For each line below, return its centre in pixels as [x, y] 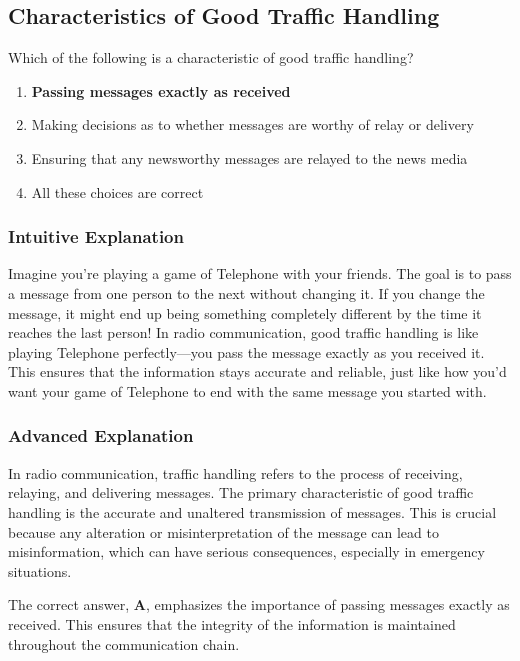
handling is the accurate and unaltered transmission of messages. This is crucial [252, 511]
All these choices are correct [117, 191]
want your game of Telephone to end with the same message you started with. [247, 390]
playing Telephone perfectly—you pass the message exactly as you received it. [246, 351]
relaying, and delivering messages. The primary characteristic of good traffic [241, 492]
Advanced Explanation [101, 435]
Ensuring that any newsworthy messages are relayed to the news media [249, 157]
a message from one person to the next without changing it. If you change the [246, 292]
